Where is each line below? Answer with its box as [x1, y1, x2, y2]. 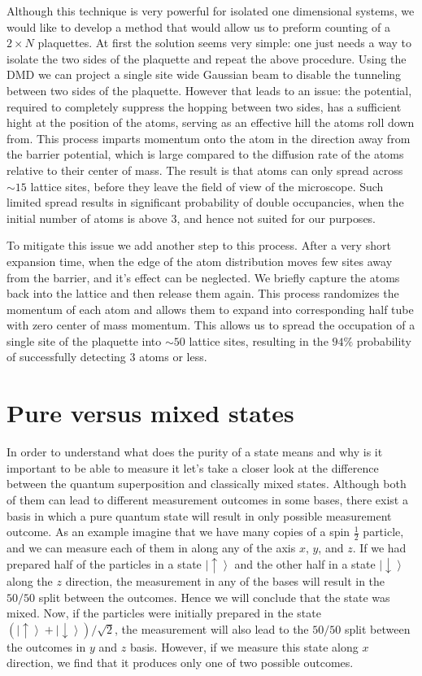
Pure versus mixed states [7, 396, 294, 430]
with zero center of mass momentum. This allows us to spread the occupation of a [7, 316, 415, 334]
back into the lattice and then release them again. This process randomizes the [7, 285, 399, 302]
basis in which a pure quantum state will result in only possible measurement [7, 507, 392, 524]
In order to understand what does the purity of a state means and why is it [7, 443, 383, 460]
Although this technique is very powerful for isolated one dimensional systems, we [7, 2, 415, 19]
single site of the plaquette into [7, 332, 162, 349]
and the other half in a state [234, 555, 376, 572]
